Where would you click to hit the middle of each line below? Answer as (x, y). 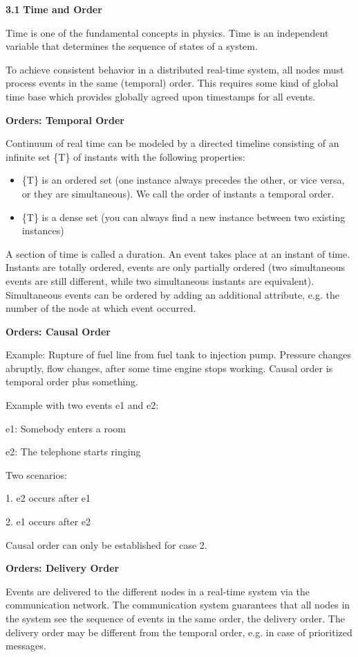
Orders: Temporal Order (65, 120)
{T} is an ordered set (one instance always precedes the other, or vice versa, (183, 180)
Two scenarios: (36, 474)
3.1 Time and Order (54, 9)
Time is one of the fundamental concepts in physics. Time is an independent (167, 32)
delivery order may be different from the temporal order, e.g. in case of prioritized (179, 632)
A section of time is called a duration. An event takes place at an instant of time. (178, 253)
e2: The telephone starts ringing (73, 452)
